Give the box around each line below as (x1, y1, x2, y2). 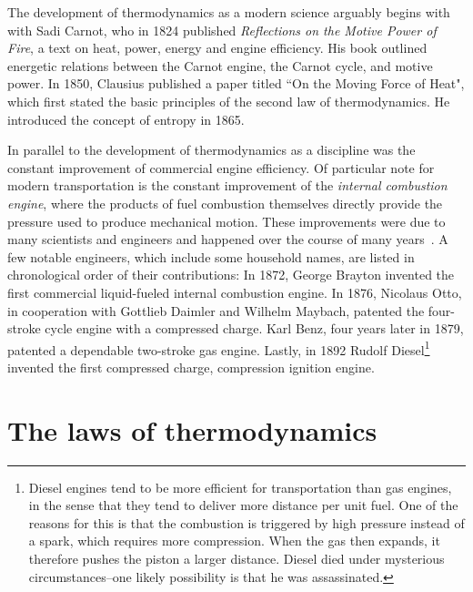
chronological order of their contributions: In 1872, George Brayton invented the (7, 265, 455, 284)
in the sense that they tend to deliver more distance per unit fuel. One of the (28, 495, 458, 515)
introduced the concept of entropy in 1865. (7, 109, 245, 128)
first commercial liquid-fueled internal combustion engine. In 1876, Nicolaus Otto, (7, 282, 462, 301)
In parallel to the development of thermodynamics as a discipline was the (7, 140, 416, 159)
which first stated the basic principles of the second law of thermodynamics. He (7, 91, 450, 110)
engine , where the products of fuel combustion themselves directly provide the (7, 193, 443, 212)
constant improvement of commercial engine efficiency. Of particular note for (7, 158, 435, 177)
